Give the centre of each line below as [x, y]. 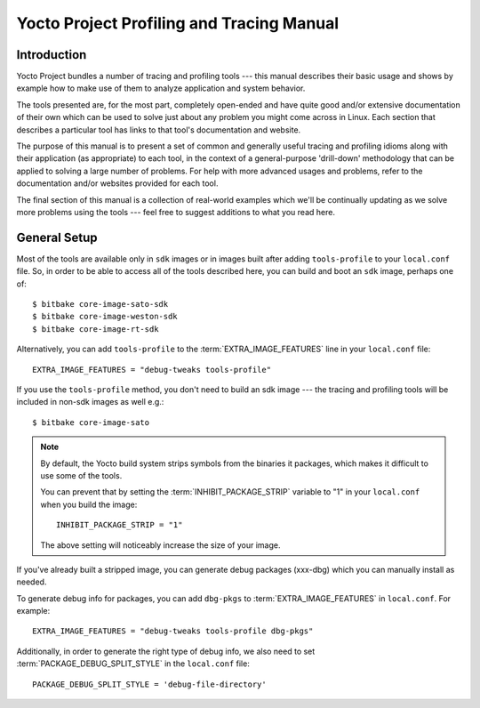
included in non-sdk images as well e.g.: [90, 402]
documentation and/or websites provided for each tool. [117, 183]
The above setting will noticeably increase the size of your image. [160, 545]
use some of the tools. [81, 475]
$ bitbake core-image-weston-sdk [105, 317]
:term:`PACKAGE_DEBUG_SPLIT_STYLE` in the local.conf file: [133, 664]
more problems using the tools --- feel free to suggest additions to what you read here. [176, 212]
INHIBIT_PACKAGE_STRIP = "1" [120, 525]
